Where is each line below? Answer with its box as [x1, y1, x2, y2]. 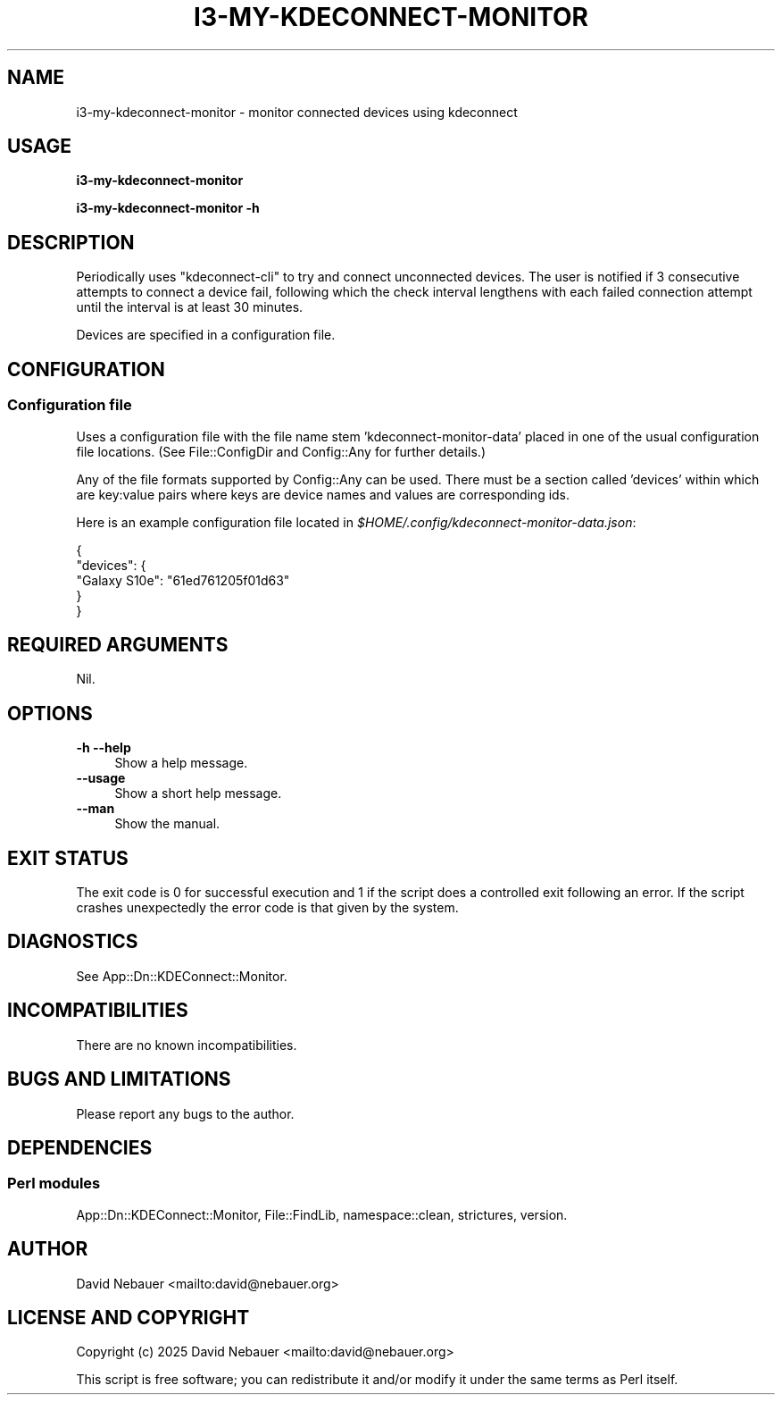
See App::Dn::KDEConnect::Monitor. [76, 968, 287, 984]
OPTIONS [7, 701, 93, 725]
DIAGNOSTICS [7, 930, 138, 953]
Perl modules [7, 1174, 101, 1193]
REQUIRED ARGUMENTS [7, 633, 229, 656]
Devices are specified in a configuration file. [76, 327, 336, 343]
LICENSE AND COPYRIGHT [7, 1306, 250, 1330]
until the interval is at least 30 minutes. [76, 299, 304, 315]
